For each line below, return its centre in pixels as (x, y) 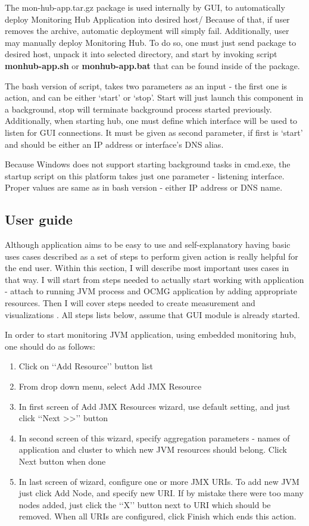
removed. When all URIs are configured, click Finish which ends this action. (157, 516)
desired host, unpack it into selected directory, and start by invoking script (141, 54)
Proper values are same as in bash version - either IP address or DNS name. (144, 187)
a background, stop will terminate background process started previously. (138, 109)
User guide (39, 220)
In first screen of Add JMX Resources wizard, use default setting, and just (154, 406)
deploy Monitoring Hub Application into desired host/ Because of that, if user (147, 19)
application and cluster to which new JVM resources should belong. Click (153, 449)
